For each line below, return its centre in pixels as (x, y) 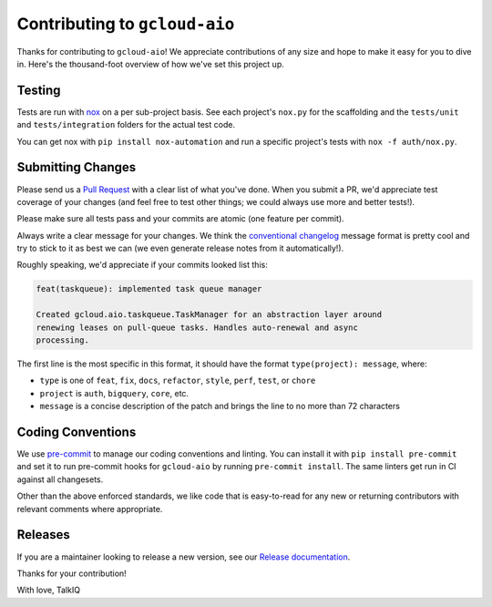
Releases (43, 535)
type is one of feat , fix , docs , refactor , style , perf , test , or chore (178, 381)
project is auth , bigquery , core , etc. (114, 393)
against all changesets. (60, 479)
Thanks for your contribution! (72, 573)
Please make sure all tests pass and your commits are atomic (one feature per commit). (181, 219)
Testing (39, 90)
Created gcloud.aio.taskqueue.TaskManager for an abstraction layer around (209, 315)
